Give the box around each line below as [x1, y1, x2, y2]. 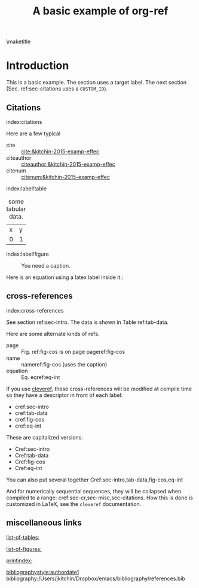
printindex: [6, 557, 33, 564]
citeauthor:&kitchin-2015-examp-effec [21, 160, 115, 168]
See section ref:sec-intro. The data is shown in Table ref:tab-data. [6, 319, 169, 326]
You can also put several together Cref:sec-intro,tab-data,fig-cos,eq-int [6, 476, 183, 483]
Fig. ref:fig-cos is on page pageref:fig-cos [21, 348, 125, 355]
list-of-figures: [6, 545, 42, 552]
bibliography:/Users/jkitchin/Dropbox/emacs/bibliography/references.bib [6, 575, 185, 582]
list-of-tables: [6, 534, 40, 541]
